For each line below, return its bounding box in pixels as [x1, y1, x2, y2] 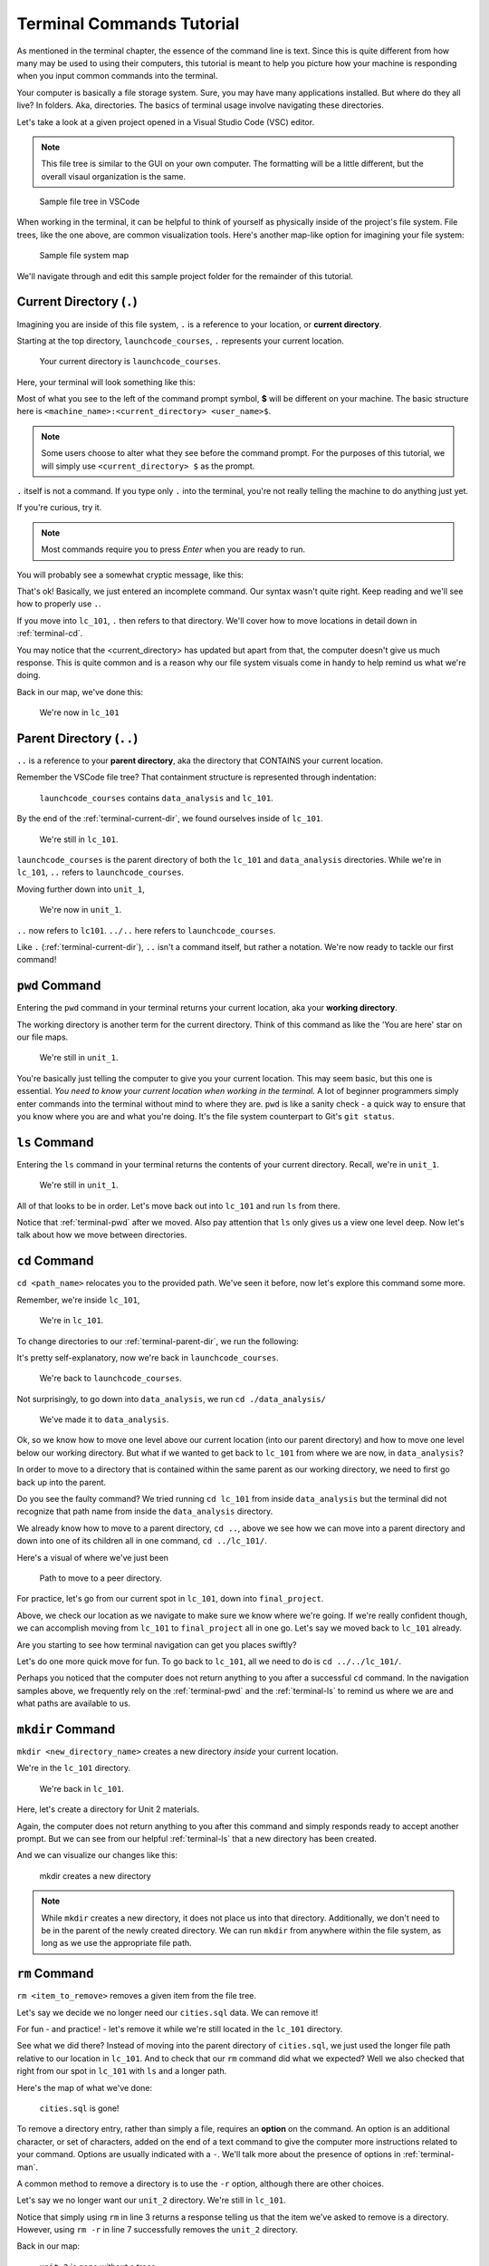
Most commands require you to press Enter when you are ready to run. [41, 544, 305, 555]
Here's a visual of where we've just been [16, 1552, 169, 1563]
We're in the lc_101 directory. [16, 1763, 131, 1774]
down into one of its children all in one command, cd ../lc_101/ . [16, 1535, 267, 1546]
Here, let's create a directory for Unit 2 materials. [16, 1804, 199, 1815]
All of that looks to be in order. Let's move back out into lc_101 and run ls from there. [16, 1200, 340, 1211]
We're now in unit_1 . [39, 905, 122, 915]
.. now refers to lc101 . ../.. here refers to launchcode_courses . [16, 925, 276, 935]
